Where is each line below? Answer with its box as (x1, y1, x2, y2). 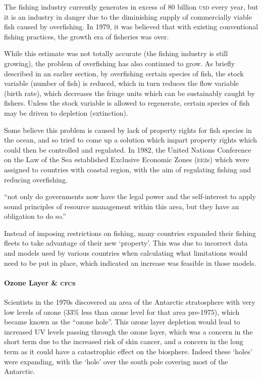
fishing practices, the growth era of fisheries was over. (4, 31, 169, 41)
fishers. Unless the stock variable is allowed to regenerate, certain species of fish (4, 98, 250, 108)
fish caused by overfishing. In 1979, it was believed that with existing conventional (4, 21, 258, 32)
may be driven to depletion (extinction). (4, 107, 128, 118)
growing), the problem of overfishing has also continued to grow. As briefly (4, 58, 235, 68)
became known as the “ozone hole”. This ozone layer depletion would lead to (4, 316, 240, 327)
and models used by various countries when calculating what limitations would (4, 248, 247, 258)
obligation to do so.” (4, 211, 66, 221)
